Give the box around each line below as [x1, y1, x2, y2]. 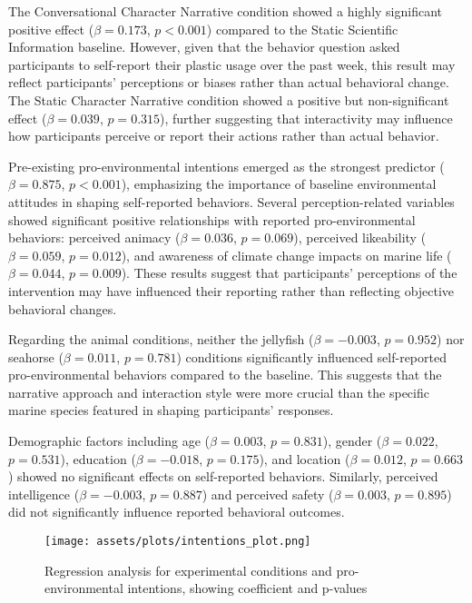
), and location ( [259, 449, 350, 468]
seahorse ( [8, 347, 64, 366]
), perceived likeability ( [293, 228, 427, 247]
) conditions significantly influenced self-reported [176, 347, 447, 366]
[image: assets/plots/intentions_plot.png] [44, 535, 311, 549]
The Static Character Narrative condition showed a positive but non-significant [8, 90, 449, 109]
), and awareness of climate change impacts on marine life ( [121, 245, 452, 264]
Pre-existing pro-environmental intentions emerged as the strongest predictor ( [8, 156, 445, 175]
